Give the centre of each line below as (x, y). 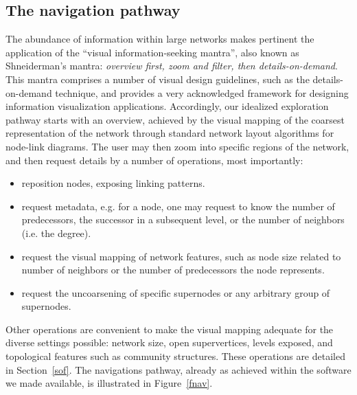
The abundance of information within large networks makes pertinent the (160, 39)
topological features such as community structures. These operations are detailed (175, 356)
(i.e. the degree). (56, 233)
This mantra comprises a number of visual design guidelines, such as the (158, 79)
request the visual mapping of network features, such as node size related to (181, 256)
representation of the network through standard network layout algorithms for (170, 133)
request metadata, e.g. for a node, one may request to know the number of (178, 206)
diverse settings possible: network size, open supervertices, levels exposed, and (169, 342)
